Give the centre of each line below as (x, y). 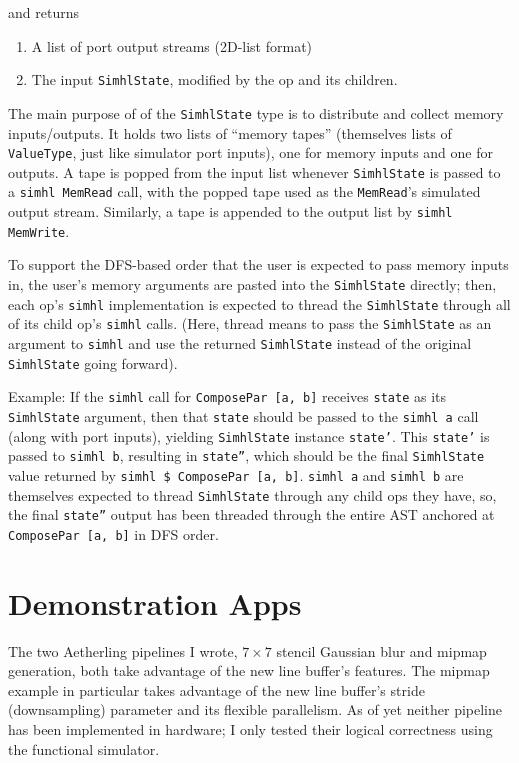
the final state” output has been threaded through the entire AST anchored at (251, 514)
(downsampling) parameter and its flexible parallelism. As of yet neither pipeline (255, 709)
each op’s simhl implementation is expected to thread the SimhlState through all (259, 303)
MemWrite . (39, 230)
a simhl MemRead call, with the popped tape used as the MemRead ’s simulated (244, 191)
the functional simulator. (84, 748)
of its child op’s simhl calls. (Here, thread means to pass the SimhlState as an (250, 323)
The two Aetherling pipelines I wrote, (123, 650)
